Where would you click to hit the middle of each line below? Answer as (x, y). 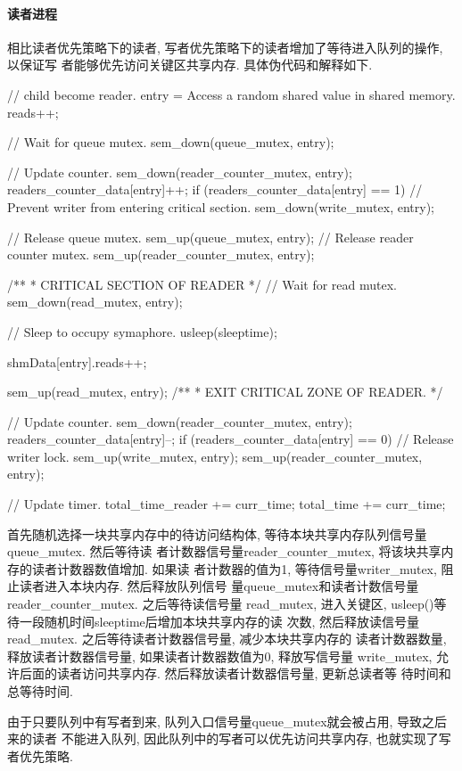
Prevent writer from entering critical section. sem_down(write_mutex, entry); (221, 206)
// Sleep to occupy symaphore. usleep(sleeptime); (142, 331)
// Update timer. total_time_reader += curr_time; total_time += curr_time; (227, 504)
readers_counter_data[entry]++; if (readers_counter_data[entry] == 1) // (215, 189)
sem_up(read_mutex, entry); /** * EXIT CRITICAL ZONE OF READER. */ (225, 392)
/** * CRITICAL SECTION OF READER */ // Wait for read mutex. (202, 284)
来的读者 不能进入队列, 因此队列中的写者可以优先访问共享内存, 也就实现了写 (229, 738)
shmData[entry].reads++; (77, 361)
